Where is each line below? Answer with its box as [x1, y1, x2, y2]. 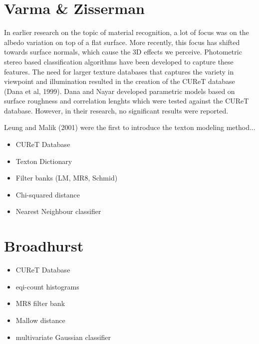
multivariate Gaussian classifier [15, 331, 111, 342]
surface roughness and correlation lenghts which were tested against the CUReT [4, 95, 249, 106]
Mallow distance [15, 314, 65, 325]
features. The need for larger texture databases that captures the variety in [4, 66, 234, 76]
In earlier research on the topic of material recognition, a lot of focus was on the [4, 27, 249, 37]
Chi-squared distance [15, 189, 80, 199]
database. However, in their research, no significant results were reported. [4, 105, 229, 115]
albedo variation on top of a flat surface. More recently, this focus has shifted [4, 36, 240, 47]
